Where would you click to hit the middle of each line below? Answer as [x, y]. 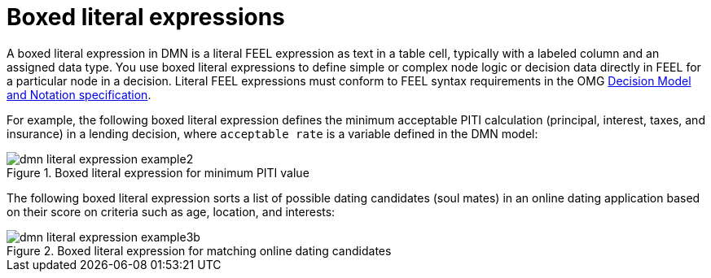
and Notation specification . [79, 94]
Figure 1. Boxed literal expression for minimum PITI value [158, 172]
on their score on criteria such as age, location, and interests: [171, 211]
